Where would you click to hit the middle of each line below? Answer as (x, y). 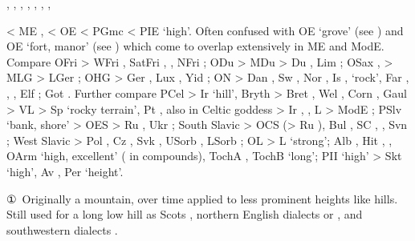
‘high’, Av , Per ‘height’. (65, 171)
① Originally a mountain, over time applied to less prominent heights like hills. (202, 198)
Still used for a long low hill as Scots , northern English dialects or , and (185, 214)
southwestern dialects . (62, 229)
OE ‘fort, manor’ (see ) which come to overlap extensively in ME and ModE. (195, 46)
